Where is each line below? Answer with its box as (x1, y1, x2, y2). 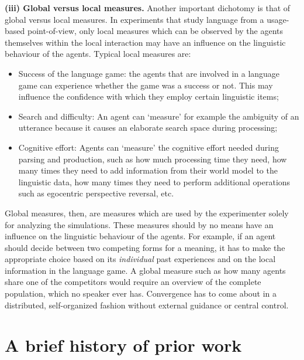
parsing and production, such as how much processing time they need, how (18, 152, 287, 165)
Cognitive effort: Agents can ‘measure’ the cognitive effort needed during (18, 141, 279, 153)
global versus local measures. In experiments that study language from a (5, 13, 264, 25)
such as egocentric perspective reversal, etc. (18, 187, 174, 199)
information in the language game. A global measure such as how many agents (5, 264, 286, 276)
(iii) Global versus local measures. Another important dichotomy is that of (5, 2, 291, 13)
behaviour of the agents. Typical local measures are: (5, 47, 191, 60)
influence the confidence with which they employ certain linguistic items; (18, 90, 279, 103)
